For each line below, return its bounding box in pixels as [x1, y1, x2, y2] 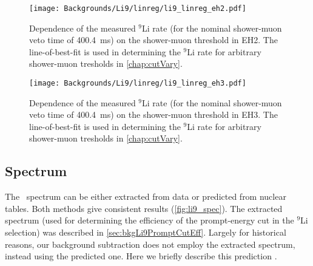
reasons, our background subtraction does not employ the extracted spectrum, [5, 237, 295, 250]
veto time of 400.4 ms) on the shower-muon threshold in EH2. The [29, 33, 278, 46]
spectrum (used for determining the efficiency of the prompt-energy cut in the [5, 214, 294, 227]
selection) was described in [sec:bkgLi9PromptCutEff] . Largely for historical [5, 226, 286, 239]
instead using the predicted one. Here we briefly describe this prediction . [5, 250, 277, 262]
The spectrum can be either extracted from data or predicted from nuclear [5, 190, 286, 203]
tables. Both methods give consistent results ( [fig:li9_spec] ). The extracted [5, 202, 283, 214]
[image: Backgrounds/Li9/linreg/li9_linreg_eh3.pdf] [29, 79, 246, 88]
